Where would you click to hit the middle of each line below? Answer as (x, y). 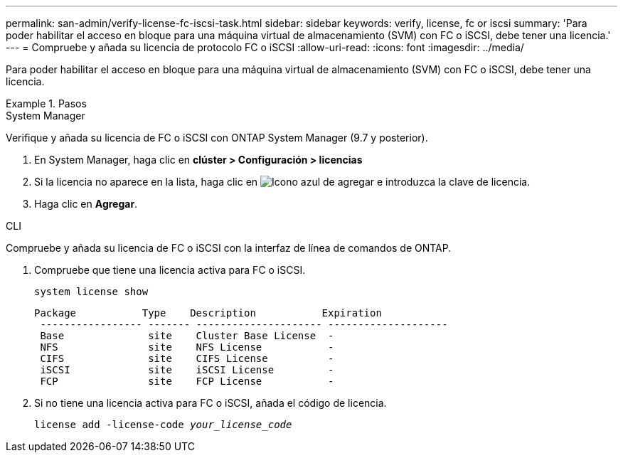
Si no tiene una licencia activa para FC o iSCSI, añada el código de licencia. (211, 403)
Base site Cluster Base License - (187, 336)
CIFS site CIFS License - (187, 358)
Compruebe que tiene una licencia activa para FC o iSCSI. (170, 270)
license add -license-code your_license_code (163, 425)
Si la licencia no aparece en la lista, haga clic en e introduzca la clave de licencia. (282, 182)
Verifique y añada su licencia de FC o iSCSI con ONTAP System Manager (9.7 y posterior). (217, 138)
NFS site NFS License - (187, 347)
